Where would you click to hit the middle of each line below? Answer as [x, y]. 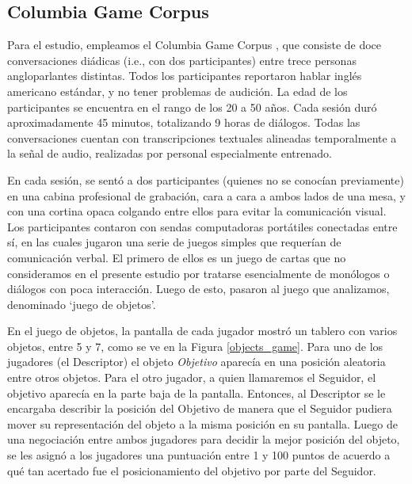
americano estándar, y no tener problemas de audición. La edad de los [177, 91]
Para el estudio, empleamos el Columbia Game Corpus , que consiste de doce [195, 45]
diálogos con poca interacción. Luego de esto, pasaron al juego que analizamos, [198, 289]
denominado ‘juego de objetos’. [82, 304]
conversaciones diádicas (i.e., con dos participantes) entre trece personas [182, 60]
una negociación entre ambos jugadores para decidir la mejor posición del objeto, [204, 439]
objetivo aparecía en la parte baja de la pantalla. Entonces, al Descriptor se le [196, 393]
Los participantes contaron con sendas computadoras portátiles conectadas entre [202, 226]
